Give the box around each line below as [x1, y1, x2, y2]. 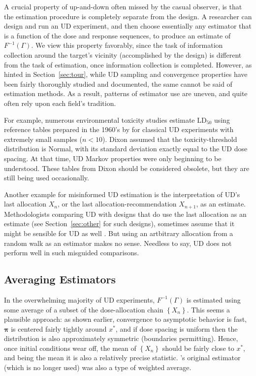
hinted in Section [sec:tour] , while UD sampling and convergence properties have [4, 69, 248, 79]
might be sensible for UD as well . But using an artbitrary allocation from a [4, 228, 233, 238]
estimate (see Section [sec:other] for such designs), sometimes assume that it [4, 218, 235, 229]
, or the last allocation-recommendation [57, 199, 177, 209]
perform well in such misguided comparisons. [4, 247, 139, 258]
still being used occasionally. [4, 172, 89, 183]
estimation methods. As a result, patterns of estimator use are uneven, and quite [4, 88, 248, 99]
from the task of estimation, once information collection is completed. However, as [4, 59, 252, 69]
